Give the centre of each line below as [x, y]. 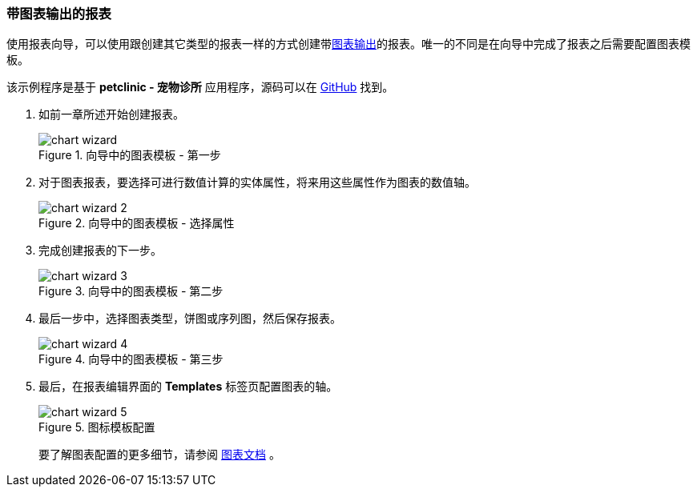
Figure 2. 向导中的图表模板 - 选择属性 [137, 223]
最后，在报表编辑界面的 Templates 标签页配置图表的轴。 [188, 387]
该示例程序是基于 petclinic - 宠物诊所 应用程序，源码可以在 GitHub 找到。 [200, 87]
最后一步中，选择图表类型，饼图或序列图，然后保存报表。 [190, 319]
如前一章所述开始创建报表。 [111, 114]
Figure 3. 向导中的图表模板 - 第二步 [131, 291]
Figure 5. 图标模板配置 [97, 427]
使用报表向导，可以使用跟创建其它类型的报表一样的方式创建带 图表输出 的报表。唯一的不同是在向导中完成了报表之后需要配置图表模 [348, 44]
